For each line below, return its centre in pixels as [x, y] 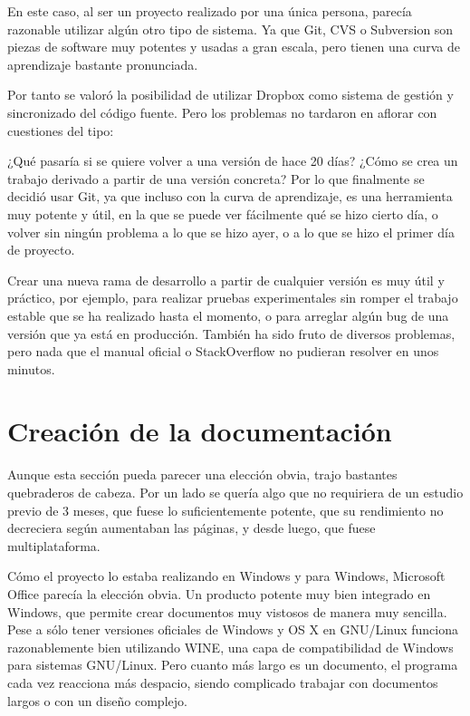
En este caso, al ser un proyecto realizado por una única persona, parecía [210, 11]
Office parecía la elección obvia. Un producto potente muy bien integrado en [219, 593]
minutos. [31, 368]
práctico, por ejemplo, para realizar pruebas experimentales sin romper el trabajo [233, 298]
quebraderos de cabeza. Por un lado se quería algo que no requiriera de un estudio [235, 492]
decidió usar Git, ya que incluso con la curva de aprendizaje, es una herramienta [230, 196]
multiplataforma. [54, 545]
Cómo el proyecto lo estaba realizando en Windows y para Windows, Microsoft [226, 576]
